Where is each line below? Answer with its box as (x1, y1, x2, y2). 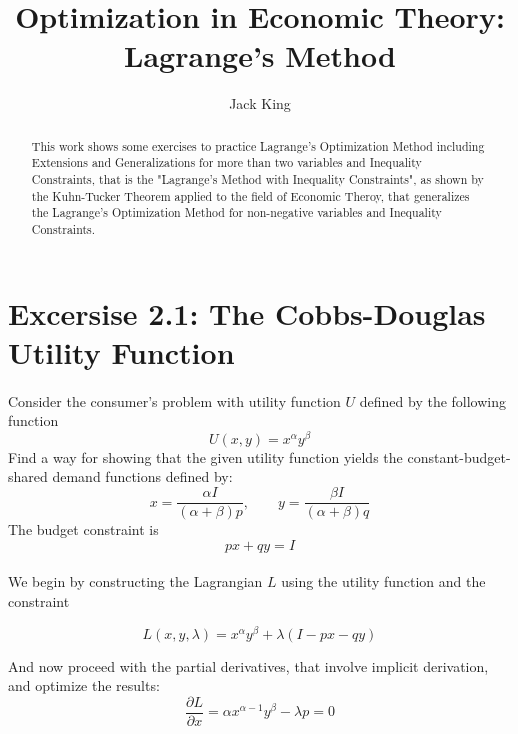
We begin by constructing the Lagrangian (8, 571, 263, 592)
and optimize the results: (8, 675, 160, 696)
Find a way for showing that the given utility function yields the (8, 446, 403, 467)
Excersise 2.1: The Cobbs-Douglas (8, 292, 486, 333)
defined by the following (359, 390, 507, 411)
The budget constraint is (8, 519, 159, 540)
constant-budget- (407, 446, 511, 467)
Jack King (229, 93, 291, 114)
